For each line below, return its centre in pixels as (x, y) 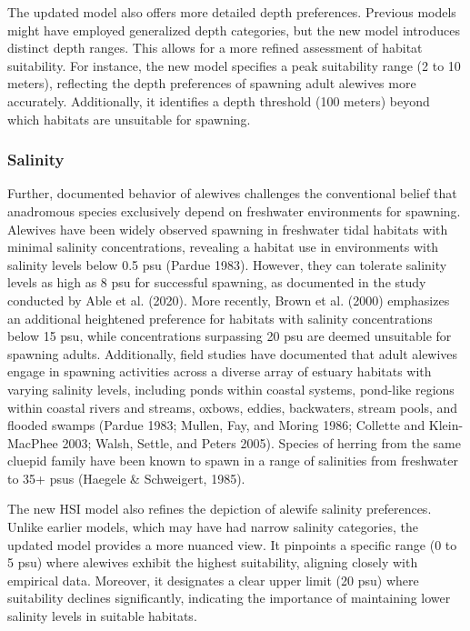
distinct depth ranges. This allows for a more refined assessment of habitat (215, 48)
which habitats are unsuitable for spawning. (129, 119)
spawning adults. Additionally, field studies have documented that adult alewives (233, 353)
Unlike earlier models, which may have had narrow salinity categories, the (213, 527)
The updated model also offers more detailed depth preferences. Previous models (232, 12)
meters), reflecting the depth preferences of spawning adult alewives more (212, 83)
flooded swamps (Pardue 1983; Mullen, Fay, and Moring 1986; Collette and (216, 425)
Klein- (446, 425)
